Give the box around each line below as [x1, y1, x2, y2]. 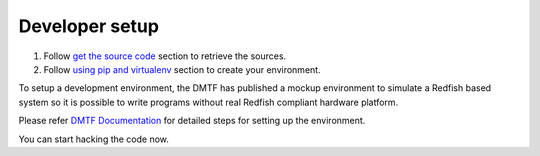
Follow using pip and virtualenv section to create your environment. [43, 63, 321, 75]
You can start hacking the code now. [18, 133, 170, 145]
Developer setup [18, 15, 160, 37]
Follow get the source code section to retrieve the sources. [43, 50, 287, 62]
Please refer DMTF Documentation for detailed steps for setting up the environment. [18, 115, 366, 127]
